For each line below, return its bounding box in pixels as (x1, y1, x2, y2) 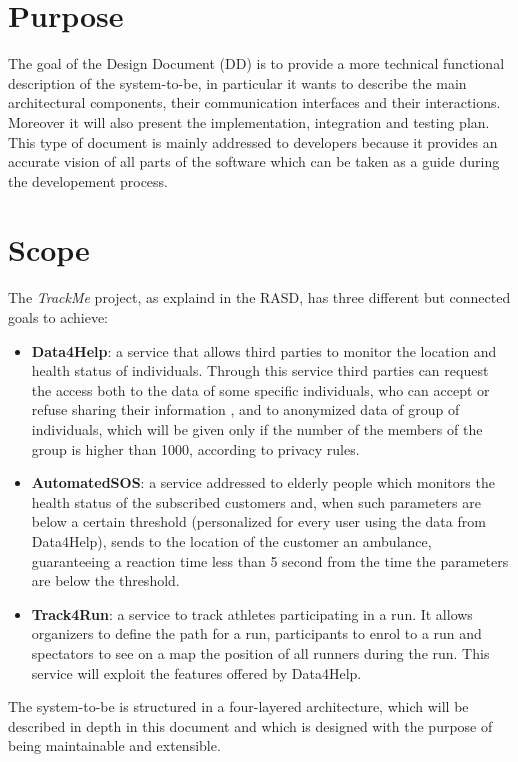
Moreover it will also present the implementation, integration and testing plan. (8, 111, 490, 132)
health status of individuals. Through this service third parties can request (31, 360, 489, 381)
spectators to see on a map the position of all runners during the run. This (31, 642, 490, 663)
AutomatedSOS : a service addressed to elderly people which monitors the (31, 472, 495, 493)
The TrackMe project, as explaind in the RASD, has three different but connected (8, 287, 511, 308)
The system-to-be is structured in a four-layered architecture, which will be (8, 696, 469, 717)
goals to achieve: (8, 307, 109, 327)
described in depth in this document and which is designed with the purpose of (8, 715, 493, 736)
